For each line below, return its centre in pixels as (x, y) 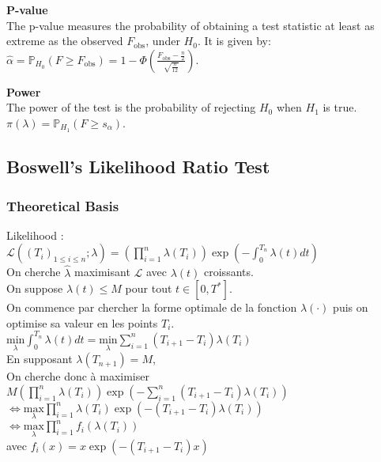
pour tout (149, 288)
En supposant (40, 359)
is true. (340, 107)
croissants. (229, 272)
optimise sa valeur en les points (82, 322)
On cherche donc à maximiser (78, 376)
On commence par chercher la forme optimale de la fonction (152, 307)
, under (163, 41)
